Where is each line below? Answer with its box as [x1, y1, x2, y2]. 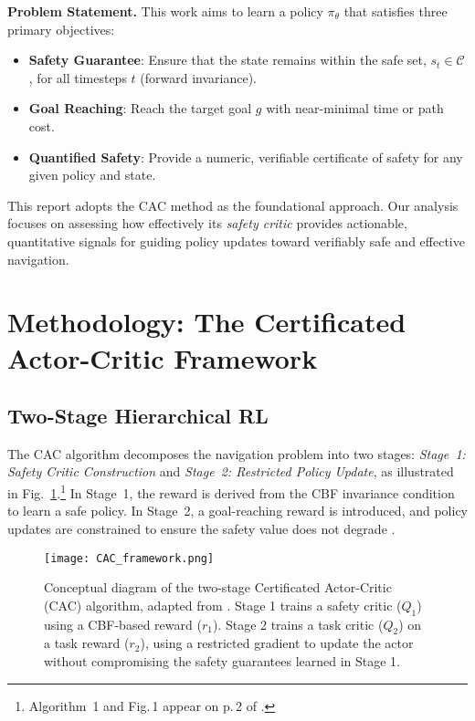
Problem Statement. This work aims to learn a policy [7, 2, 323, 20]
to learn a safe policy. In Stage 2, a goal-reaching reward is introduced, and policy [7, 501, 468, 520]
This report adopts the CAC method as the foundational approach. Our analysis [7, 195, 459, 214]
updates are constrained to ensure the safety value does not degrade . [7, 518, 396, 538]
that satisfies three [343, 2, 448, 20]
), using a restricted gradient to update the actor [140, 633, 414, 653]
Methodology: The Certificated [7, 303, 406, 340]
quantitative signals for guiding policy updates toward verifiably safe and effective [7, 231, 465, 250]
